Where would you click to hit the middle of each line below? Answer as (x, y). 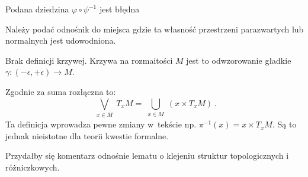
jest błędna (119, 9)
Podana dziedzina (37, 9)
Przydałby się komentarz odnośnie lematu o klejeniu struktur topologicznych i (147, 155)
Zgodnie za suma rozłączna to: (61, 91)
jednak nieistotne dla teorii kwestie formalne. (87, 135)
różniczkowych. (33, 167)
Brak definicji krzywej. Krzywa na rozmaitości (89, 60)
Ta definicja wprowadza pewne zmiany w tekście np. (101, 124)
